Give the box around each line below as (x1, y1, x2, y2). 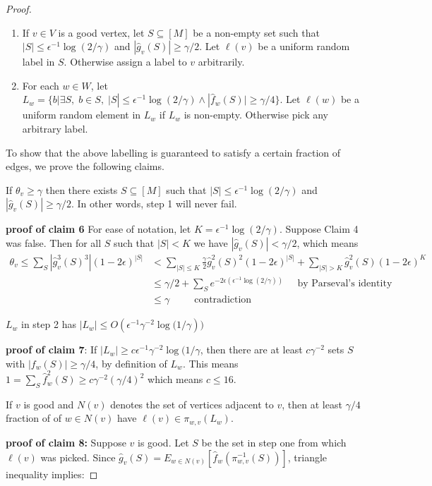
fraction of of (6, 411, 62, 425)
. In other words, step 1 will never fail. (71, 196, 237, 211)
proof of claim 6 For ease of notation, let (6, 221, 191, 236)
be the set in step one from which (201, 435, 347, 449)
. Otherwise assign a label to (64, 54, 187, 69)
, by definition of (95, 356, 167, 370)
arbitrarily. (198, 54, 245, 69)
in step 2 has (21, 317, 76, 332)
